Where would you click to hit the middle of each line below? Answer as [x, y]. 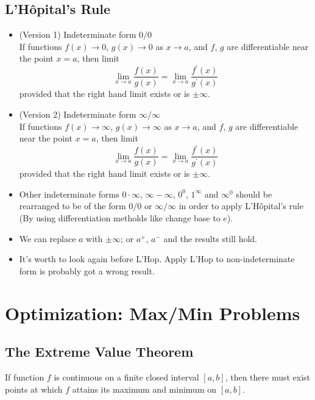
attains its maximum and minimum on [144, 389]
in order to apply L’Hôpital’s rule [241, 206]
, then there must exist [268, 377]
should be [254, 194]
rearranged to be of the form [73, 206]
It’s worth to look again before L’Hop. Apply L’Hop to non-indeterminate [157, 259]
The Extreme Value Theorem [99, 352]
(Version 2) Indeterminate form [78, 114]
